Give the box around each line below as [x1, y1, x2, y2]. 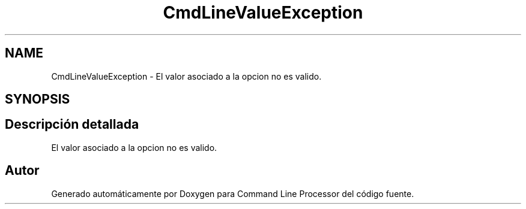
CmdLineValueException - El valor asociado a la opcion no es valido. [51, 71, 322, 81]
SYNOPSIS [5, 92, 70, 107]
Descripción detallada [5, 117, 139, 132]
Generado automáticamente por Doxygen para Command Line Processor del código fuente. [51, 188, 414, 199]
